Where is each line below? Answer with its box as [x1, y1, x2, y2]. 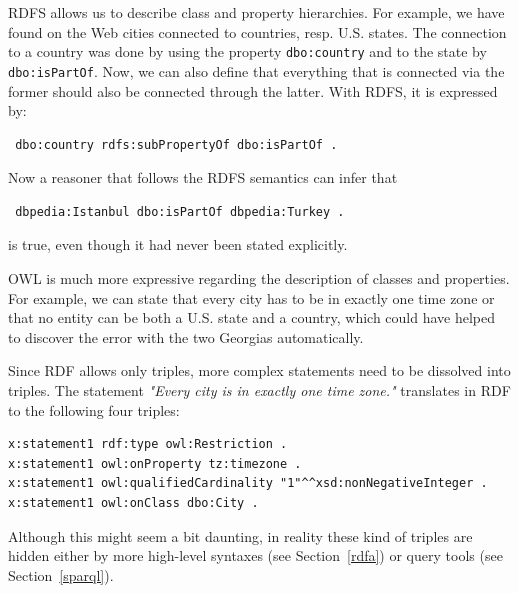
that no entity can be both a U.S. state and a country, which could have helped [8, 307, 496, 328]
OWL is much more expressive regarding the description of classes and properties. [8, 268, 510, 289]
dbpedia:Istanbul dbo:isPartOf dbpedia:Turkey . [15, 204, 345, 219]
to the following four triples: [8, 399, 180, 420]
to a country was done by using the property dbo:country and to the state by [8, 41, 487, 62]
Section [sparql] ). [8, 564, 114, 585]
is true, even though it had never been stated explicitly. [8, 234, 348, 255]
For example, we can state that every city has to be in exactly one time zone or [8, 287, 495, 308]
